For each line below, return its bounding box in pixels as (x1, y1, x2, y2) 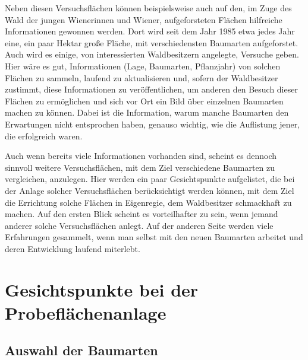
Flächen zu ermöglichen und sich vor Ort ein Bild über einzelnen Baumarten (5, 94, 284, 107)
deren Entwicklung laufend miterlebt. (5, 242, 140, 254)
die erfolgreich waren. (5, 129, 83, 142)
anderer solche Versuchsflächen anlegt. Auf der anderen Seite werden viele (5, 219, 274, 231)
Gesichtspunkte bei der (5, 277, 199, 301)
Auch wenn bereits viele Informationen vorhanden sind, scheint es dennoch (5, 149, 276, 162)
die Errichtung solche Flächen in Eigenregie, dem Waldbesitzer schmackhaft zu (5, 196, 292, 208)
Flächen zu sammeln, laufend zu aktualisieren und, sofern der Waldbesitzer (5, 71, 278, 84)
